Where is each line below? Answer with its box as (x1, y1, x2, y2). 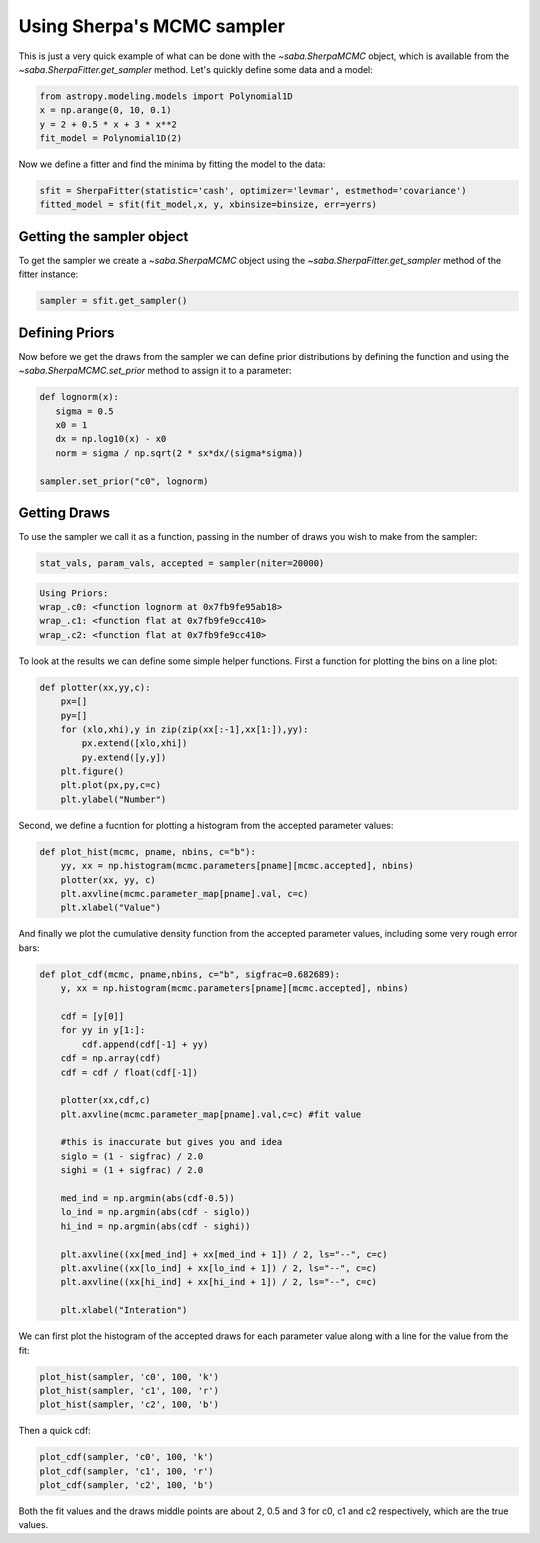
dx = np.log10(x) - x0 (55, 433, 167, 445)
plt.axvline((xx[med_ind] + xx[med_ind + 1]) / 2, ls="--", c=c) (60, 1248, 388, 1260)
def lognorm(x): (39, 391, 120, 403)
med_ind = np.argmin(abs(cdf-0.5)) (60, 1193, 235, 1204)
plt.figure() (60, 766, 125, 777)
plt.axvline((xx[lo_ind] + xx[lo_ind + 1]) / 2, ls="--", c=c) (60, 1262, 378, 1274)
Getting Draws (18, 504, 110, 521)
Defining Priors (18, 324, 115, 341)
